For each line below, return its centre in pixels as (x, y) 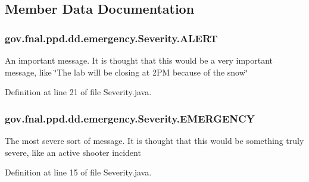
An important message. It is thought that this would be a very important (139, 60)
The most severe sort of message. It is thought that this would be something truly (154, 140)
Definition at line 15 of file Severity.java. (78, 172)
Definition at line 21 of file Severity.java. (78, 92)
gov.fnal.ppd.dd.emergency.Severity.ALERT (111, 38)
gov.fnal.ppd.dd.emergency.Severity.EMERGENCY (130, 118)
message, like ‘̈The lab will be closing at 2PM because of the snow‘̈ (126, 72)
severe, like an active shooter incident (73, 152)
